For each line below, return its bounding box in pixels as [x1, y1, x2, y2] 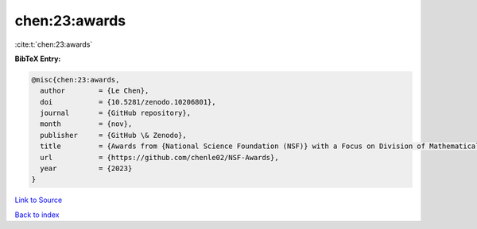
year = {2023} [40, 164, 133, 174]
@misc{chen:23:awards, [31, 75, 120, 84]
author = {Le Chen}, [40, 86, 149, 95]
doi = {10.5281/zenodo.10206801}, [40, 97, 216, 106]
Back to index [14, 210, 60, 219]
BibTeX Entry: [14, 54, 61, 63]
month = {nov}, [40, 120, 133, 128]
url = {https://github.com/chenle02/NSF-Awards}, [40, 153, 279, 162]
